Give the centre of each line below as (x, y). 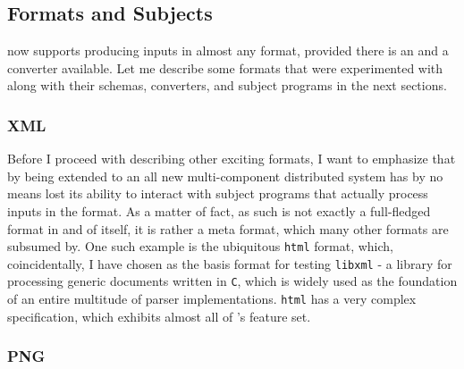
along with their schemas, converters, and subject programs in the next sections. (227, 85)
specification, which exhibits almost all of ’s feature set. (159, 316)
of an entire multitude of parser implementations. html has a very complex (212, 299)
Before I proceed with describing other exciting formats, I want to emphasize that (232, 159)
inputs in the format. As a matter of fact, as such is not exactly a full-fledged (219, 210)
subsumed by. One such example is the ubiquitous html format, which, (200, 246)
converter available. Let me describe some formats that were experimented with (225, 67)
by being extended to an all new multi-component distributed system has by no (225, 176)
